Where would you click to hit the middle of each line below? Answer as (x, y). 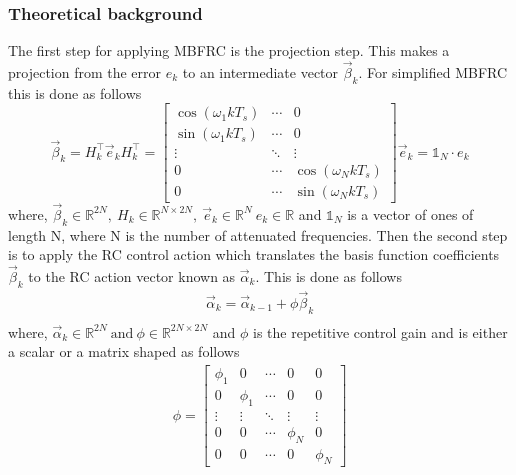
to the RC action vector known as (132, 276)
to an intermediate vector (260, 72)
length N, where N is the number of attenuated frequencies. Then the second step (258, 234)
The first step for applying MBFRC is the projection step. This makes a (229, 50)
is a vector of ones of (410, 213)
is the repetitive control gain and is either (380, 331)
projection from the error (85, 72)
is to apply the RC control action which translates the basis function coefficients (254, 254)
